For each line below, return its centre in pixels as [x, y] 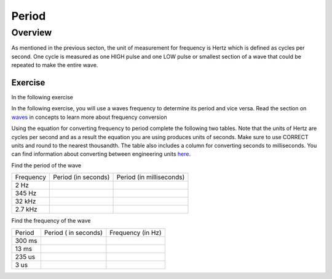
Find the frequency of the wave [51, 221]
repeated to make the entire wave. [55, 65]
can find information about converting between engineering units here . [101, 154]
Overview [32, 32]
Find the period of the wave [46, 165]
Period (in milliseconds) [151, 177]
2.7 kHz [26, 210]
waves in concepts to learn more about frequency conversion [89, 117]
